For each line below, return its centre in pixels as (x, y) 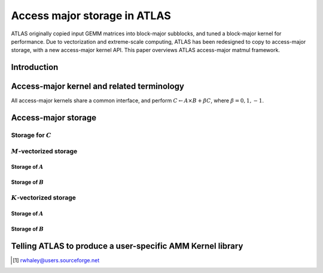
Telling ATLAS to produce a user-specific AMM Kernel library (127, 246)
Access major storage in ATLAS (91, 16)
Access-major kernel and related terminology (98, 87)
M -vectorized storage (44, 151)
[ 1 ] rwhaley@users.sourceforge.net (56, 260)
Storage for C (31, 135)
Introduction (35, 67)
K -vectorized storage (43, 198)
